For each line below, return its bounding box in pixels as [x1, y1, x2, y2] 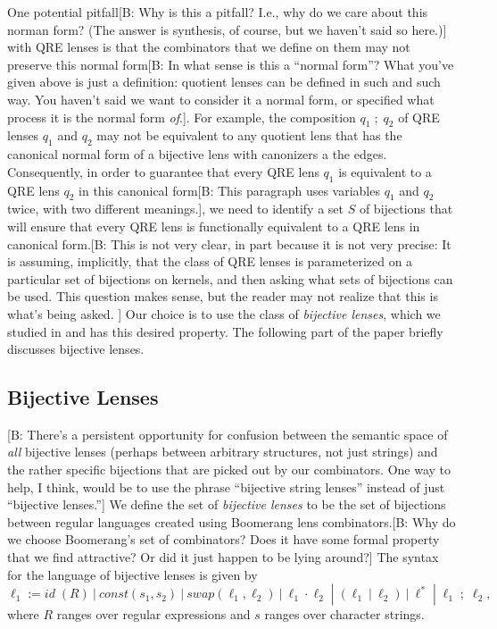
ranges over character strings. [264, 605, 425, 624]
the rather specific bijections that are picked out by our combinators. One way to [7, 460, 451, 479]
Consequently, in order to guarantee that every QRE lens [7, 162, 319, 180]
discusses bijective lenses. [7, 340, 145, 358]
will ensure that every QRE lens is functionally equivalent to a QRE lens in [7, 216, 420, 235]
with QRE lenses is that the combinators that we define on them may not [7, 38, 410, 56]
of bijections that [359, 199, 453, 218]
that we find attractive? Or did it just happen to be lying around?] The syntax [7, 548, 439, 566]
